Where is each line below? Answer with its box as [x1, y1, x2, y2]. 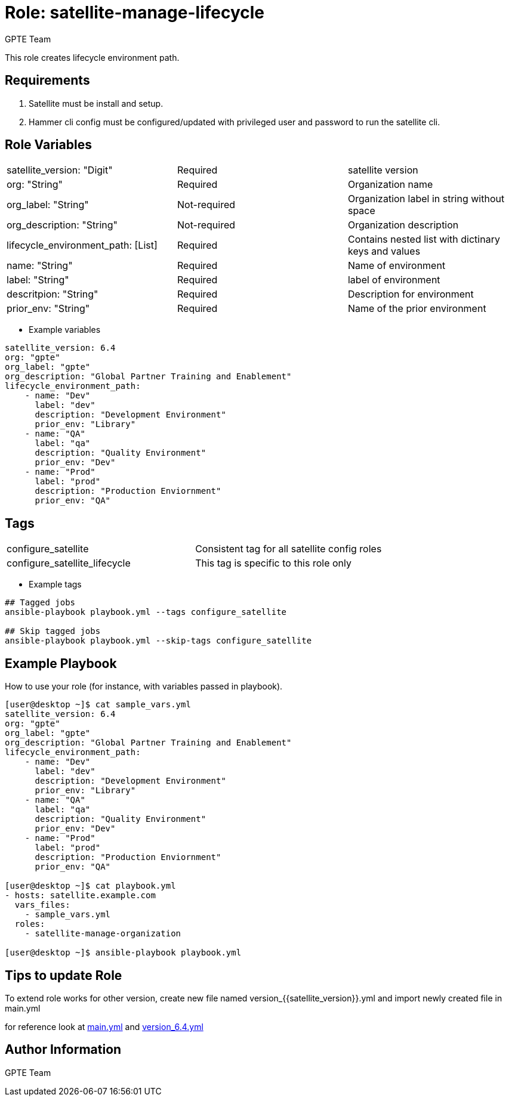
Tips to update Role [5, 967, 122, 983]
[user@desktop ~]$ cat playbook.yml [5, 881, 176, 891]
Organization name [347, 178, 433, 191]
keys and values [347, 245, 421, 258]
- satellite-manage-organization [24, 929, 181, 939]
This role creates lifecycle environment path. [5, 52, 180, 63]
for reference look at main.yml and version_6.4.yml [5, 1021, 203, 1032]
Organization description [347, 219, 459, 231]
